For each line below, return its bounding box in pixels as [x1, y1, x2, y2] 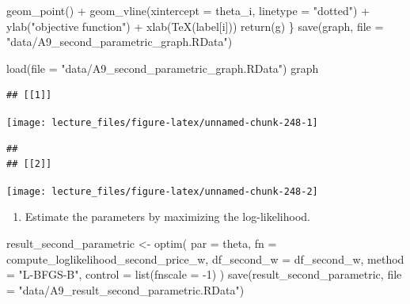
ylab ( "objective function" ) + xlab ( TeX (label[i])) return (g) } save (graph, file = [6, 17, 384, 34]
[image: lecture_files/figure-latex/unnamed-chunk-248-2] [6, 185, 318, 197]
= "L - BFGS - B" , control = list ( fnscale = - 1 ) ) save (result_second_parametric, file [6, 266, 402, 283]
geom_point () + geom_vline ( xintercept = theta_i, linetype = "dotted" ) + [6, 2, 370, 18]
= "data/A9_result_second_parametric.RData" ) [6, 281, 245, 298]
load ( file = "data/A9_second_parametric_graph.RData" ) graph [6, 59, 319, 76]
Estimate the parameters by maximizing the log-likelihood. [25, 208, 310, 225]
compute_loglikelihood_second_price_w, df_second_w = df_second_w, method [6, 250, 404, 267]
